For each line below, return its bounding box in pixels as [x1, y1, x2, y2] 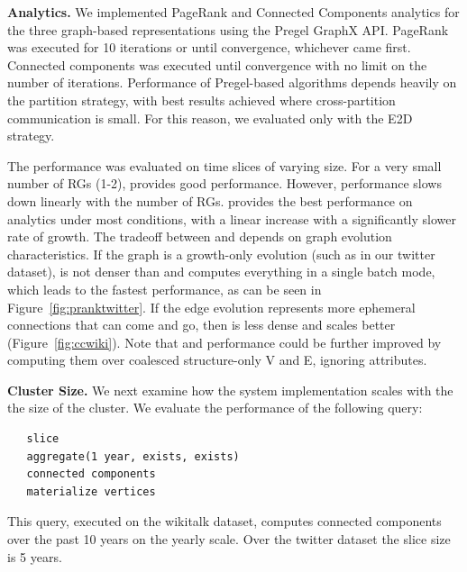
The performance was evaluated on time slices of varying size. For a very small [7, 156, 442, 175]
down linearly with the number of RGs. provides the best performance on [7, 191, 413, 210]
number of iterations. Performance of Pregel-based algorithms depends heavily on [7, 73, 457, 92]
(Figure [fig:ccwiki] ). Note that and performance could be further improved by [7, 332, 442, 351]
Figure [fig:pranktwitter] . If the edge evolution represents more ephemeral [7, 297, 416, 316]
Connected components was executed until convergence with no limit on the [7, 55, 427, 74]
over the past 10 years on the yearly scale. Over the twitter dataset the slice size [7, 530, 451, 549]
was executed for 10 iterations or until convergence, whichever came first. [7, 38, 411, 57]
